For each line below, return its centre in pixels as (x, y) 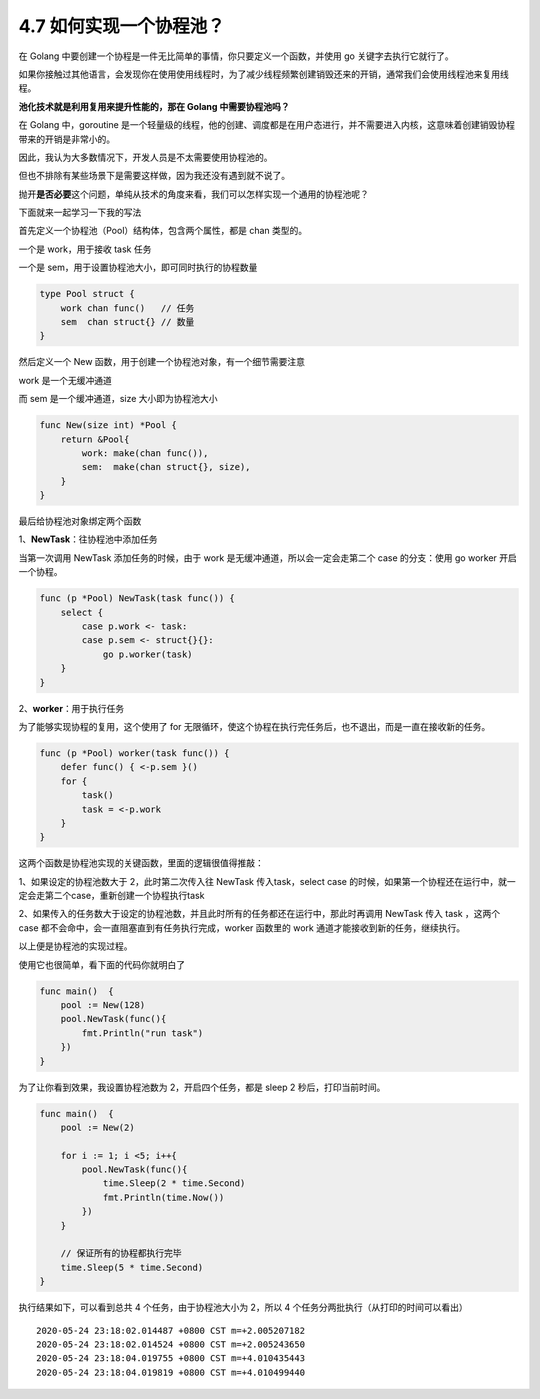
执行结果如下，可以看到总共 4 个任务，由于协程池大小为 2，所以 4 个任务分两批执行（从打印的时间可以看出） (243, 1307)
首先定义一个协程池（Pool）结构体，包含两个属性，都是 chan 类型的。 (163, 231)
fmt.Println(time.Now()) (163, 1197)
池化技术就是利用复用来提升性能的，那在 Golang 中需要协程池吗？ (154, 106)
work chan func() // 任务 (127, 308)
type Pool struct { (87, 294)
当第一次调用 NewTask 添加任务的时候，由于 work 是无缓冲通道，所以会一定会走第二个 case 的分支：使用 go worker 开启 (267, 557)
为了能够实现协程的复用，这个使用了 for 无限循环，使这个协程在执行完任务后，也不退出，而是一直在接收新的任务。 (254, 726)
